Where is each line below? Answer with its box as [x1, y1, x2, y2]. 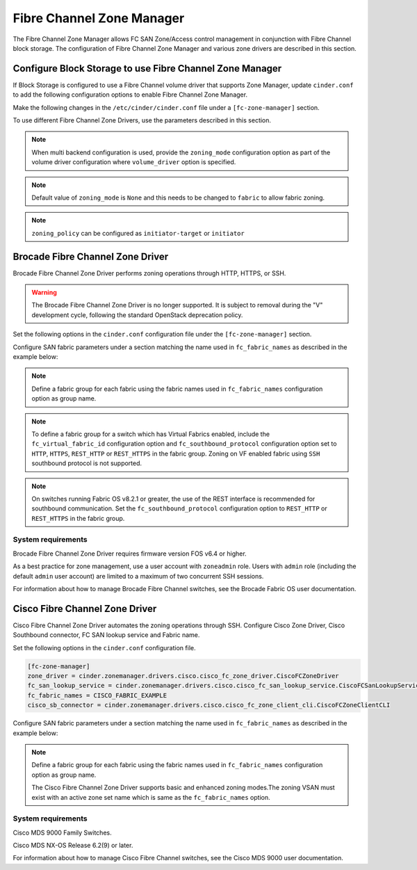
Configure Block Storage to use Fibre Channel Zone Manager [13, 63, 282, 74]
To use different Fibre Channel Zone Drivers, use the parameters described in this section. [13, 116, 271, 124]
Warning [31, 289, 57, 297]
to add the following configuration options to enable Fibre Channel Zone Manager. [13, 90, 248, 99]
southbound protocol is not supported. [31, 459, 142, 467]
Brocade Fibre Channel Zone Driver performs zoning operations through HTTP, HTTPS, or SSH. [13, 268, 286, 277]
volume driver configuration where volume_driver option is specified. [31, 158, 236, 166]
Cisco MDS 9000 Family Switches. [13, 828, 112, 837]
